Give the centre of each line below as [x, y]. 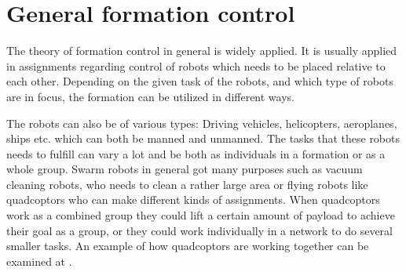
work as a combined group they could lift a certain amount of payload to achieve [201, 215]
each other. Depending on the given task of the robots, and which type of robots [200, 81]
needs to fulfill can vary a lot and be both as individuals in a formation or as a [196, 153]
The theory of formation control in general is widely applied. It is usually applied [202, 51]
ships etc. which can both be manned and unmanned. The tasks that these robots [203, 138]
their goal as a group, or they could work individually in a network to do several [199, 230]
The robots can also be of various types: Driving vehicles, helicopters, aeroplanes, [202, 123]
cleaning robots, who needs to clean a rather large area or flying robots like [187, 184]
